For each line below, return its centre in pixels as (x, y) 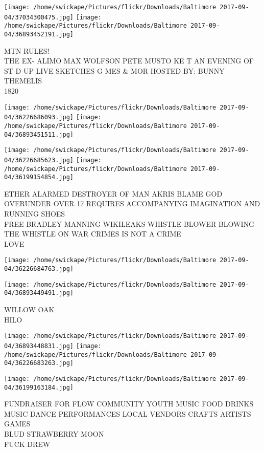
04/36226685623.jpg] (39, 160)
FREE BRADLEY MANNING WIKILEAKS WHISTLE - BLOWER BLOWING (129, 223)
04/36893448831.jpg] (39, 346)
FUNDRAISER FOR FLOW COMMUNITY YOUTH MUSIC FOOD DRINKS (129, 404)
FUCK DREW (27, 444)
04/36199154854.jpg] (39, 177)
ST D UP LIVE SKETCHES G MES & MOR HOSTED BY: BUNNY (114, 70)
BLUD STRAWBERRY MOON (54, 433)
